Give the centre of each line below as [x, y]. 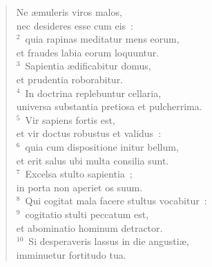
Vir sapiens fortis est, [70, 119]
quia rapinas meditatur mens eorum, [102, 39]
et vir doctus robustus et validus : [89, 133]
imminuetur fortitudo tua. [71, 254]
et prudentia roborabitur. [70, 79]
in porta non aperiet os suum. [79, 187]
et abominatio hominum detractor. [89, 227]
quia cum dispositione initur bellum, [102, 146]
